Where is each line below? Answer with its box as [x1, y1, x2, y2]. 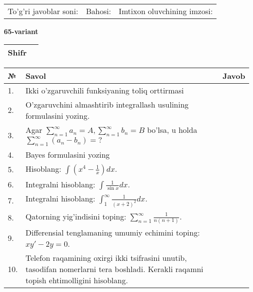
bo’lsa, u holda [147, 124, 198, 135]
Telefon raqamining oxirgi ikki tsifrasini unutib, [25, 252, 187, 263]
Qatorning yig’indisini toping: [25, 210, 126, 222]
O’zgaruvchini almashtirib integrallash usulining [25, 98, 189, 110]
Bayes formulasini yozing [25, 148, 110, 160]
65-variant [4, 26, 38, 36]
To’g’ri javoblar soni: [8, 5, 78, 17]
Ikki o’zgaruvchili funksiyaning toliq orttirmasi [25, 84, 184, 96]
